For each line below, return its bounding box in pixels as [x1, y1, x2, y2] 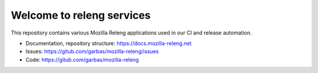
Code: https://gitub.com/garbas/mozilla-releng [25, 56, 140, 63]
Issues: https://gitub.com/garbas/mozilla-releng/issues [25, 48, 159, 55]
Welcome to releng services [11, 9, 151, 22]
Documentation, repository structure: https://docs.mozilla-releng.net [25, 40, 192, 47]
